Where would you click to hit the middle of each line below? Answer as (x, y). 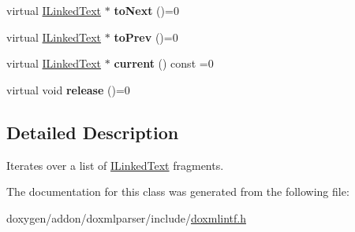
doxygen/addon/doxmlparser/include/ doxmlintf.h (126, 217)
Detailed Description (93, 132)
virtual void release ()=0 (68, 89)
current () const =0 (164, 63)
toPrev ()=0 (146, 37)
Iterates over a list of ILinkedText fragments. (115, 165)
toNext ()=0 (146, 10)
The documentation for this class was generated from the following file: (178, 191)
